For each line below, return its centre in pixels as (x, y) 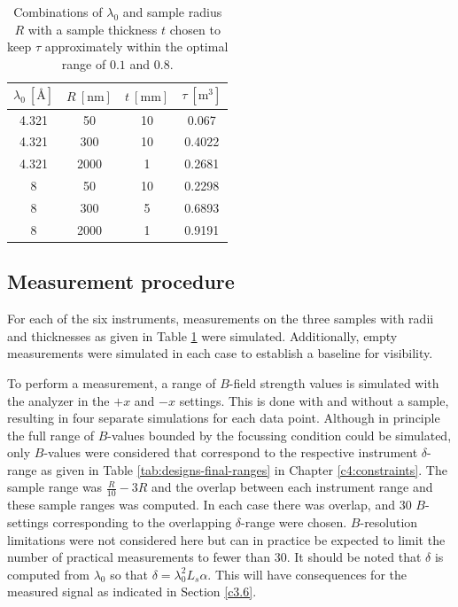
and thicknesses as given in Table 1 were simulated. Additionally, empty (202, 335)
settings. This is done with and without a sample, (314, 400)
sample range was (55, 487)
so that (129, 574)
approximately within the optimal (136, 47)
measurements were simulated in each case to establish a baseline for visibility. (220, 353)
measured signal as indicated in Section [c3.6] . (132, 591)
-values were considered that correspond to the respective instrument (231, 452)
